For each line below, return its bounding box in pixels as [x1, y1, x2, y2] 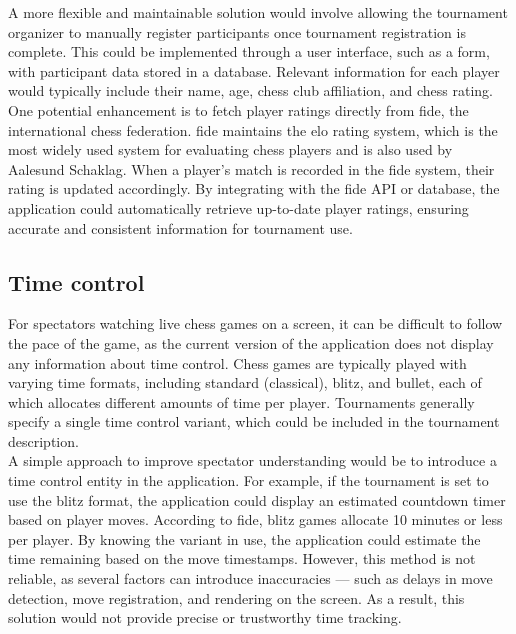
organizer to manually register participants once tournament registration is [8, 21, 466, 42]
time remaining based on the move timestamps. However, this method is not [8, 548, 476, 569]
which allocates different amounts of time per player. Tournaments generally [8, 391, 475, 412]
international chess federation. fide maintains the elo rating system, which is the [8, 119, 498, 140]
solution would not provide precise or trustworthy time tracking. [8, 607, 402, 628]
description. [8, 430, 79, 451]
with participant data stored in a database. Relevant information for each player [8, 60, 500, 81]
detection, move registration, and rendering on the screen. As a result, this [8, 587, 465, 608]
